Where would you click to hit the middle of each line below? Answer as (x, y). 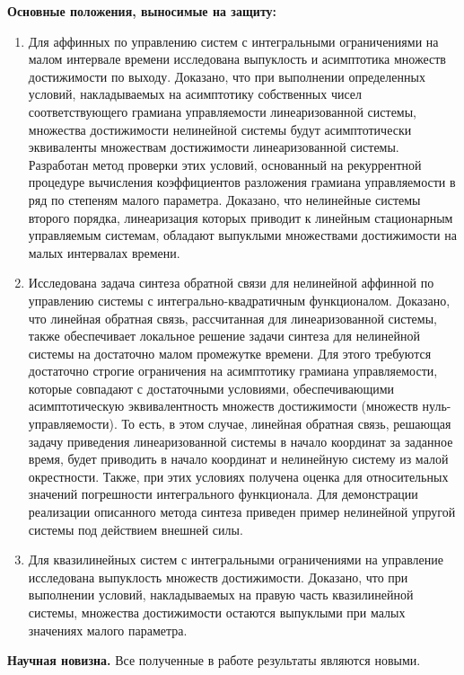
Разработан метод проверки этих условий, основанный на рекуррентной (225, 164)
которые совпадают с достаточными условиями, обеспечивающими (211, 388)
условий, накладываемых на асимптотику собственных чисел (195, 94)
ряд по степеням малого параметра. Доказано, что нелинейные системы (224, 199)
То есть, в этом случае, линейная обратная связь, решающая (286, 424)
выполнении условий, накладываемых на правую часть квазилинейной (221, 595)
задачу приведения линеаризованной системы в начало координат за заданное (241, 441)
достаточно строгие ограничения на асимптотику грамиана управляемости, (233, 371)
